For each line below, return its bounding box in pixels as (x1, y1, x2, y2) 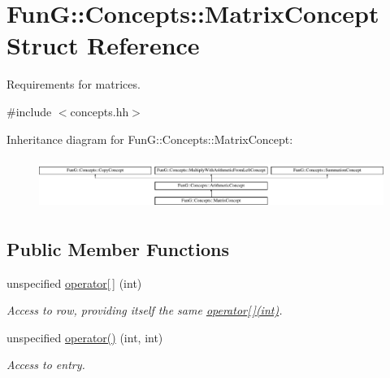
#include (6, 102, 52, 119)
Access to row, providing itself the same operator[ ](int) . (6, 302, 283, 319)
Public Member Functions (6, 236, 229, 261)
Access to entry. (6, 356, 85, 373)
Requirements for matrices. (6, 76, 141, 93)
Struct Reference (6, 28, 200, 62)
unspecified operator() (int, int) (6, 328, 163, 345)
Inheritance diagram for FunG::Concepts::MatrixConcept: (6, 130, 293, 147)
